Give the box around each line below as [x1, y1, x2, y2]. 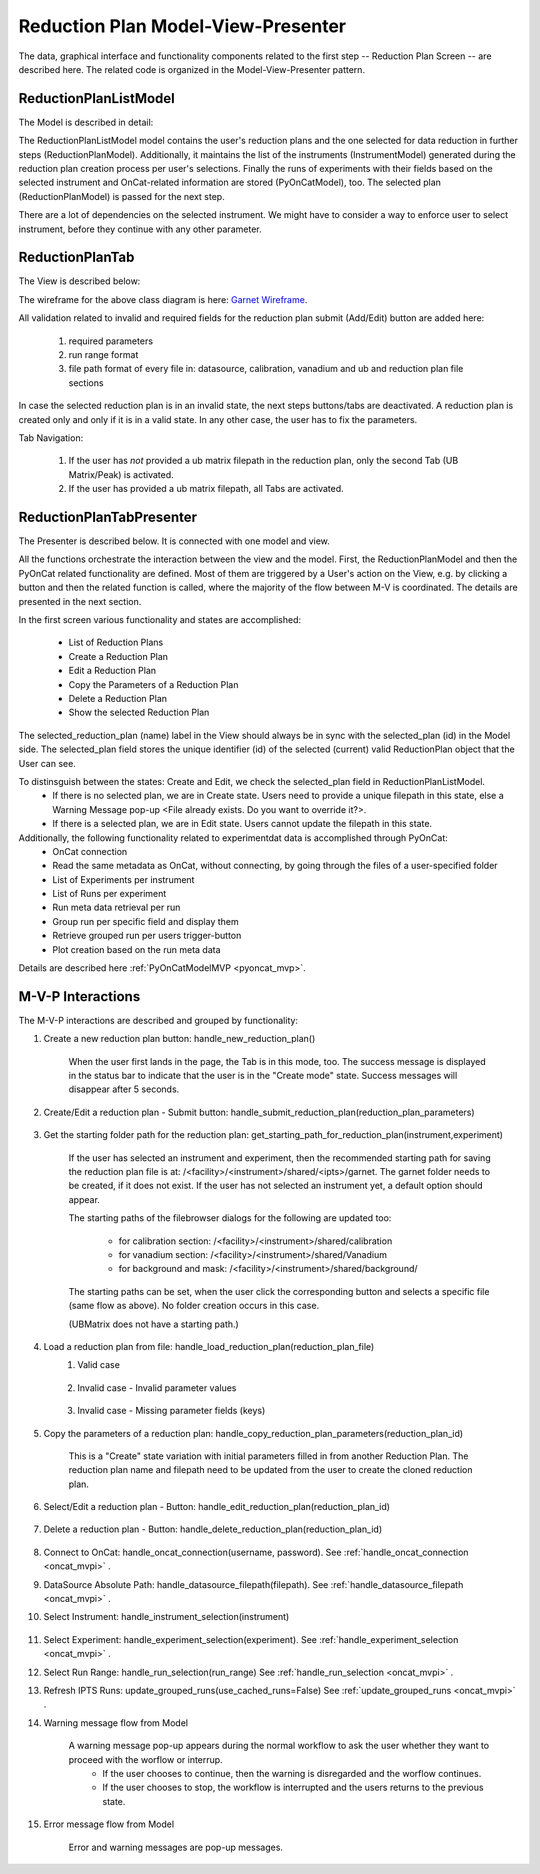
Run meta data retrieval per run [52, 901, 181, 914]
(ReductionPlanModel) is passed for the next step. [18, 190, 225, 202]
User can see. [18, 757, 77, 769]
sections [68, 376, 104, 389]
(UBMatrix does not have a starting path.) [68, 1318, 239, 1330]
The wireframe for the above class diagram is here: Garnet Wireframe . [18, 293, 308, 305]
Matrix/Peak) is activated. [68, 468, 174, 480]
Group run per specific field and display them [52, 915, 239, 927]
